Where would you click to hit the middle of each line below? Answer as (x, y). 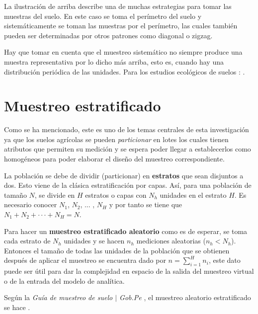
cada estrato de (27, 241)
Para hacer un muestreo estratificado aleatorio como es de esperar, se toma (126, 231)
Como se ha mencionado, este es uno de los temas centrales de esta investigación (127, 129)
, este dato (224, 260)
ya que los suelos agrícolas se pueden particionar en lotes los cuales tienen (116, 139)
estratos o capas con (116, 195)
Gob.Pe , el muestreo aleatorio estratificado (185, 297)
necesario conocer (31, 204)
